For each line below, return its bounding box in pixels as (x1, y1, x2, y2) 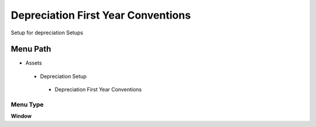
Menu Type (11, 101, 44, 108)
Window (11, 112, 32, 119)
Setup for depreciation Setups (11, 29, 84, 36)
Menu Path (11, 44, 51, 54)
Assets (25, 59, 42, 66)
